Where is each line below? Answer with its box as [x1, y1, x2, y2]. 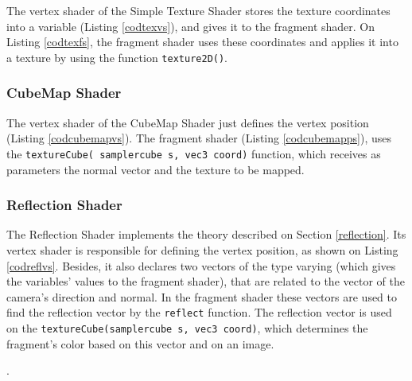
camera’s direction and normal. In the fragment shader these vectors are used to [6, 288, 398, 305]
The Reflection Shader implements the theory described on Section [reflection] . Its [6, 226, 406, 243]
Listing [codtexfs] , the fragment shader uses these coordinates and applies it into [6, 33, 398, 50]
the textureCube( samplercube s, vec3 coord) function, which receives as [6, 145, 381, 161]
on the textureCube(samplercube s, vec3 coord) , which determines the [6, 319, 368, 336]
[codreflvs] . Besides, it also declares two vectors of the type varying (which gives [6, 257, 396, 274]
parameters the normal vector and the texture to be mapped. [6, 161, 305, 177]
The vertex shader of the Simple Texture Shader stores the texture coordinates [6, 2, 391, 18]
